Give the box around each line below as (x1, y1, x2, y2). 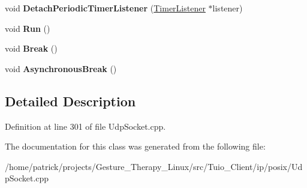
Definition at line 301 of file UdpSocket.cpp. (5, 120, 166, 132)
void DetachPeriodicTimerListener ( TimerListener (5, 2, 206, 14)
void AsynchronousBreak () (5, 62, 117, 74)
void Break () (5, 42, 58, 55)
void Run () (5, 22, 50, 34)
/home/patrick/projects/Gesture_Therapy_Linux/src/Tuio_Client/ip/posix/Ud (5, 160, 303, 172)
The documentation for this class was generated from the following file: (5, 140, 266, 153)
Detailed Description (5, 91, 136, 110)
